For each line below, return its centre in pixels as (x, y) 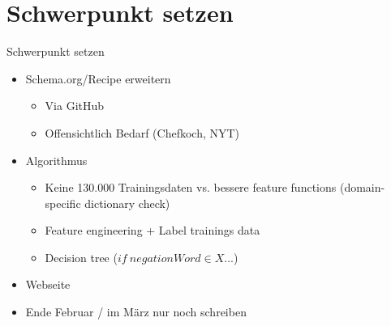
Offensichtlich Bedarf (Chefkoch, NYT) (142, 132)
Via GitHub (75, 106)
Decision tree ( (81, 257)
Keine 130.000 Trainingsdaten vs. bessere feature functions (191, 187)
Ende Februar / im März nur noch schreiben (136, 312)
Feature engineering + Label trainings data (153, 230)
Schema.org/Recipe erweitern (98, 78)
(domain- (362, 187)
